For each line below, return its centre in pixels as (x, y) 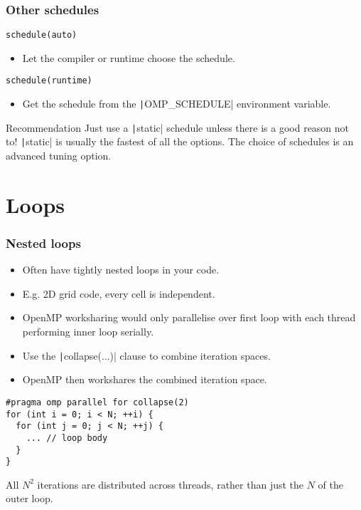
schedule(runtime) (49, 81)
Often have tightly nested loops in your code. (121, 270)
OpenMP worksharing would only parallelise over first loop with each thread (189, 317)
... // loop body (67, 438)
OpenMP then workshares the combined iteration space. (145, 379)
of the (331, 484)
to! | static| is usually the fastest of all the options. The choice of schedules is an (180, 141)
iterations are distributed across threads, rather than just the (171, 484)
